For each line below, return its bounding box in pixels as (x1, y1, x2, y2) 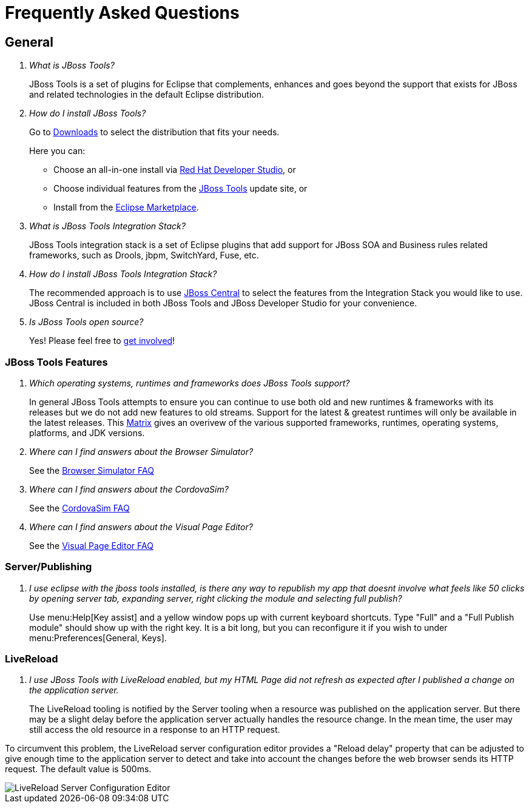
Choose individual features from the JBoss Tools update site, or (53, 183, 308, 194)
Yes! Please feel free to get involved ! (29, 335, 175, 346)
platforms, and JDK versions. (29, 427, 145, 438)
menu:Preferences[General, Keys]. (29, 632, 167, 643)
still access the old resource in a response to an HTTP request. (29, 724, 280, 735)
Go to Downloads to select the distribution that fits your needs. (29, 127, 280, 138)
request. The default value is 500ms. (5, 764, 152, 775)
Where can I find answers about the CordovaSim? (29, 483, 229, 494)
